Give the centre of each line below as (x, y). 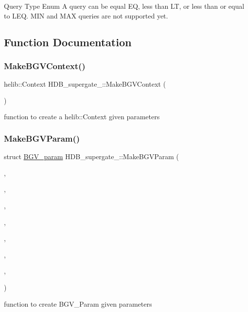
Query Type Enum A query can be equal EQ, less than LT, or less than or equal (124, 6)
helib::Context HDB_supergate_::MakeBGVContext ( (85, 84)
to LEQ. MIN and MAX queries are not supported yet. (86, 15)
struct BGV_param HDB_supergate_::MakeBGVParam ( (91, 156)
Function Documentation (68, 42)
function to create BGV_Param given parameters (78, 303)
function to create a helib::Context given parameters (82, 117)
